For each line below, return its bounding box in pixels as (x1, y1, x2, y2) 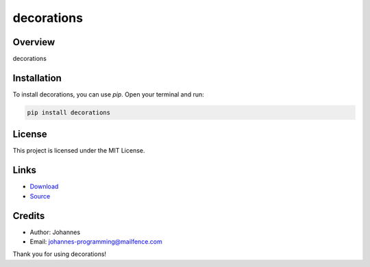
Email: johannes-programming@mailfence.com (29, 238, 162, 246)
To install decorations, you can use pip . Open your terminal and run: (12, 90, 205, 99)
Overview (12, 36, 56, 48)
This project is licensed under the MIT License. (12, 147, 145, 155)
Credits (12, 209, 45, 222)
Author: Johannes (29, 228, 81, 236)
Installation (12, 72, 62, 84)
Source (29, 192, 51, 200)
